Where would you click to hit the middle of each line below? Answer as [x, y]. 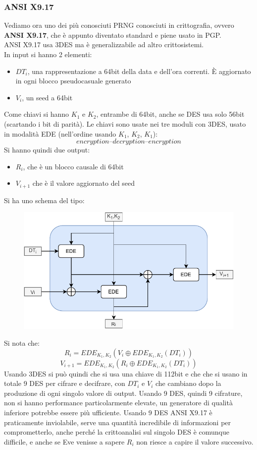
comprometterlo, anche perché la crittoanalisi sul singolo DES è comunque [117, 432]
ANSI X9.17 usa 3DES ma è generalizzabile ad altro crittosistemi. [104, 44]
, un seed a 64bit [47, 97]
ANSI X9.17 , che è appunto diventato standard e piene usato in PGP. [113, 35]
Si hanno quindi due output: [47, 150]
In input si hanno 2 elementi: [48, 54]
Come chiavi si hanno [37, 114]
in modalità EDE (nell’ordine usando [60, 133]
